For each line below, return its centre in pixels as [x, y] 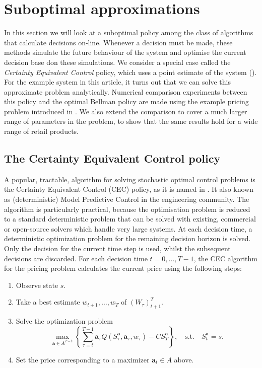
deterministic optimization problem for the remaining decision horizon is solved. [127, 238]
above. [184, 359]
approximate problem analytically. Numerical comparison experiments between [126, 91]
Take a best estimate [48, 302]
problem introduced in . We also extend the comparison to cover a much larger [126, 111]
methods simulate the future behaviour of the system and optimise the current [125, 52]
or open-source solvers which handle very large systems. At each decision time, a [128, 228]
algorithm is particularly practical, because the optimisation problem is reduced [127, 209]
